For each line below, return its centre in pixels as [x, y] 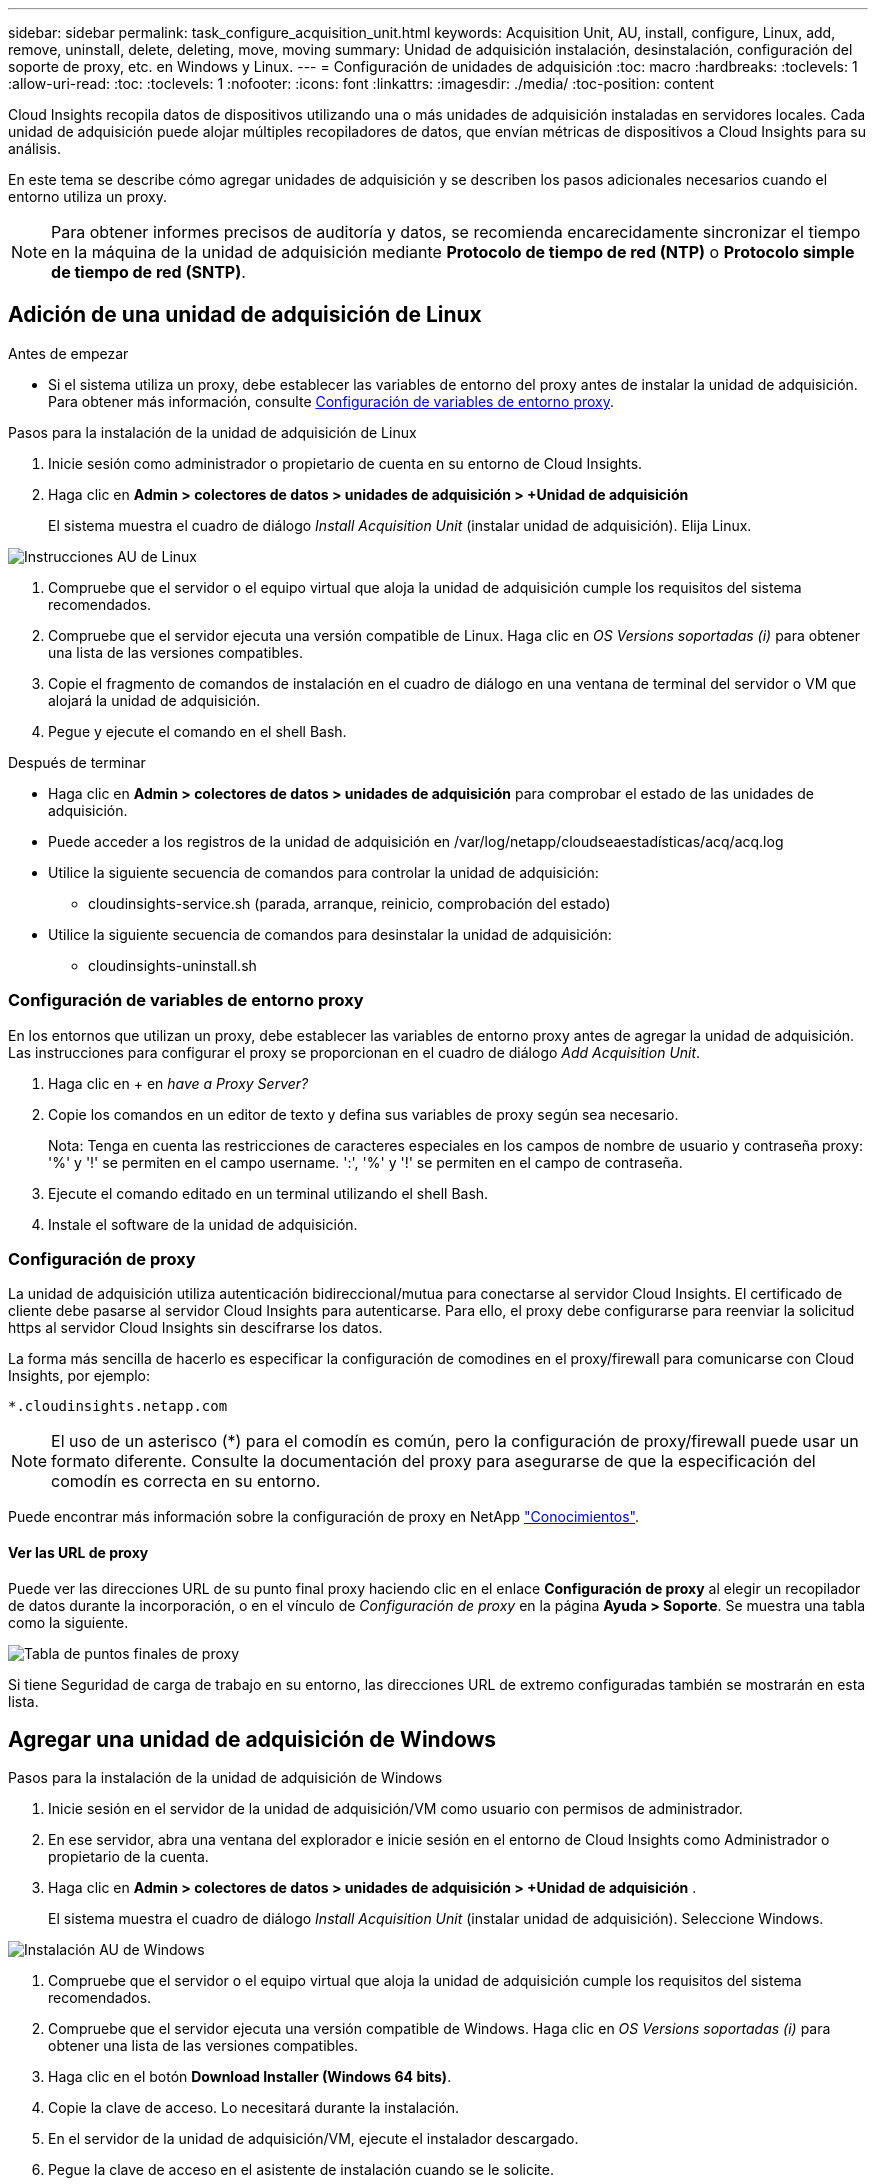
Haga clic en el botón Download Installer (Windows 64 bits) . [250, 2077]
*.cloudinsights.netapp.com [118, 1406]
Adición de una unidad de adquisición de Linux [245, 315]
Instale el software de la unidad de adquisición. [203, 1224]
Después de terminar [77, 762]
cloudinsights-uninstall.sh [172, 965]
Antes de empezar [68, 353]
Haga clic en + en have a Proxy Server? [178, 1083]
